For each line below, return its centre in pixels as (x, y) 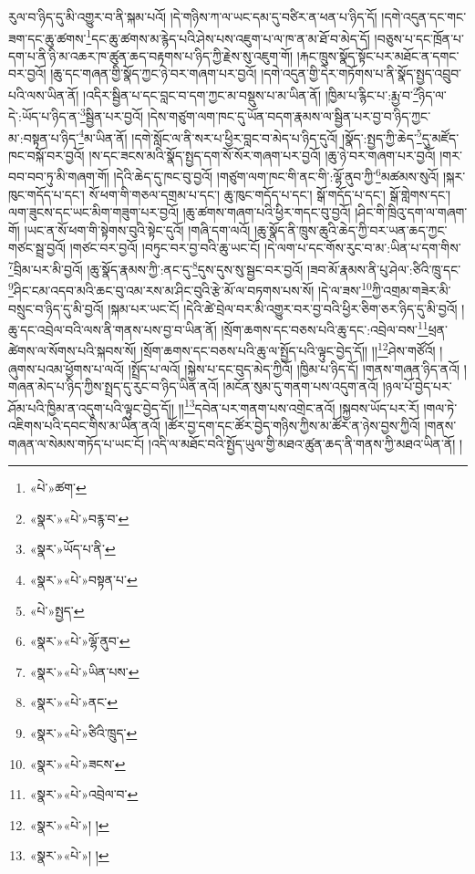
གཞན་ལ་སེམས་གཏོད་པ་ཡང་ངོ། (77, 443)
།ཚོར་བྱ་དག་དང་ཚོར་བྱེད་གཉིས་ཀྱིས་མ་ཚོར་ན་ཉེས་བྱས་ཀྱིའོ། (292, 426)
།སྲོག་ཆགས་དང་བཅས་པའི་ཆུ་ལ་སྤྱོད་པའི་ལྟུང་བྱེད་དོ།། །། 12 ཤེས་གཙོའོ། (288, 349)
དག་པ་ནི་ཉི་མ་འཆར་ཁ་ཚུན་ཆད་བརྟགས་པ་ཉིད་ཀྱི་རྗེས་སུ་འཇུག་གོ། (151, 55)
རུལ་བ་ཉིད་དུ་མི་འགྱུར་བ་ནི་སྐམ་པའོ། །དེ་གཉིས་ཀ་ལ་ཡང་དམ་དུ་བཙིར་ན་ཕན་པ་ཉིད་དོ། (193, 16)
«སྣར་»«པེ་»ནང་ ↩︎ (74, 702)
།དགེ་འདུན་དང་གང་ (424, 16)
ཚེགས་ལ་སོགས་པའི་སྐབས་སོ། (72, 350)
